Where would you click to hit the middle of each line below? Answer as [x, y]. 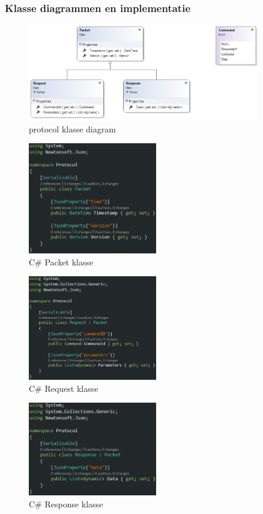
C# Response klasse [66, 503]
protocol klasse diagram [72, 128]
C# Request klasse [64, 388]
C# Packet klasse [61, 262]
